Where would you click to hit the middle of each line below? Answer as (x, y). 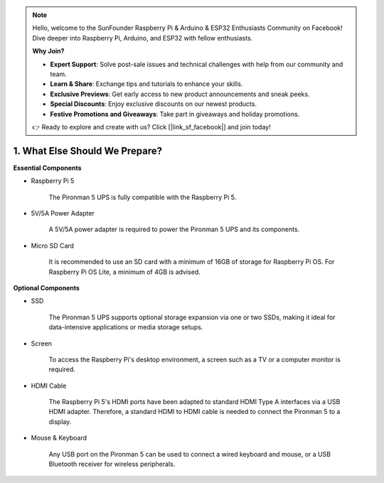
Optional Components (46, 287)
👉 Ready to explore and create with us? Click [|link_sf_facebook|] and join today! (151, 127)
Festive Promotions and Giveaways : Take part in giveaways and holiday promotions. (175, 114)
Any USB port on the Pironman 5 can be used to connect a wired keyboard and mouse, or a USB (190, 454)
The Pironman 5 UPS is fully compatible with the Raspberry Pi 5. (143, 197)
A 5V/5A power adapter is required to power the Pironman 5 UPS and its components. (174, 229)
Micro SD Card (53, 245)
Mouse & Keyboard (59, 438)
